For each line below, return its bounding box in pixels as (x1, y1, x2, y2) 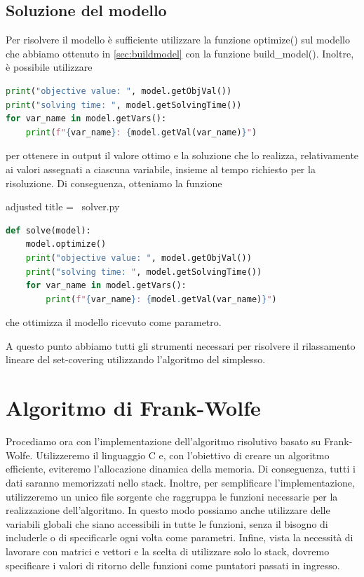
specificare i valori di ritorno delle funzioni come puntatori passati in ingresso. (6, 557, 340, 572)
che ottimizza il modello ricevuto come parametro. (6, 315, 222, 330)
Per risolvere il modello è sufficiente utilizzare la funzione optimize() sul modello (6, 32, 350, 47)
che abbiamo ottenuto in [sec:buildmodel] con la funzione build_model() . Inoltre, (6, 46, 354, 60)
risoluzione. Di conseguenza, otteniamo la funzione (6, 175, 222, 190)
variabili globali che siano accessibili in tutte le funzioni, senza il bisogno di (6, 516, 328, 531)
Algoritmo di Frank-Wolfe (6, 393, 261, 422)
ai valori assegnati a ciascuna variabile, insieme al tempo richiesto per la (6, 161, 316, 176)
